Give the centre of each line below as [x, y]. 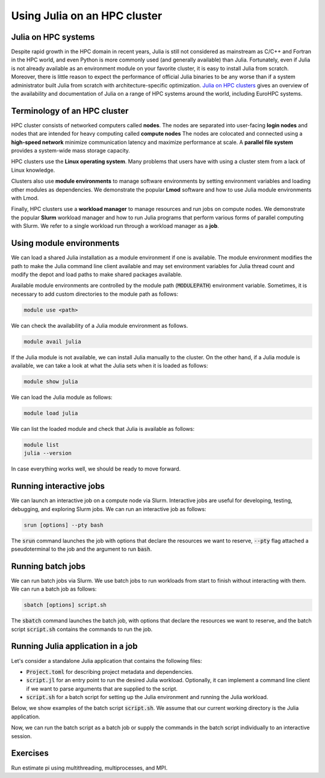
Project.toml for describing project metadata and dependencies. [110, 671]
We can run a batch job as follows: [54, 589]
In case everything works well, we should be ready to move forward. [96, 469]
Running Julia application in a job [74, 646]
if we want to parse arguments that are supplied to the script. [102, 689]
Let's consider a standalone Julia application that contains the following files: [107, 660]
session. [22, 736]
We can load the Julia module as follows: [62, 397]
